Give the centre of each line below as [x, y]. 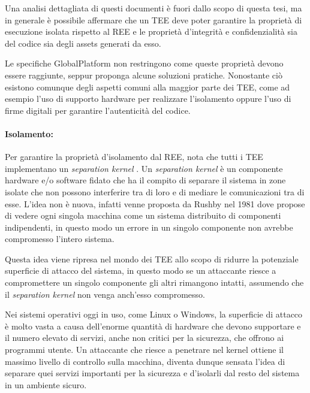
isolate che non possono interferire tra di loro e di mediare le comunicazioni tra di [155, 191]
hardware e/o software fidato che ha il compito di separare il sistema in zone [145, 180]
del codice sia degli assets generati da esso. [83, 43]
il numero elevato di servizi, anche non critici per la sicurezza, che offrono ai [145, 338]
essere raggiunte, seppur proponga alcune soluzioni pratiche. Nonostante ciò [144, 75]
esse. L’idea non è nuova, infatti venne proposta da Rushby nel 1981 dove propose [155, 203]
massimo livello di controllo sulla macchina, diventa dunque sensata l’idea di [145, 361]
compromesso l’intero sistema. [60, 239]
